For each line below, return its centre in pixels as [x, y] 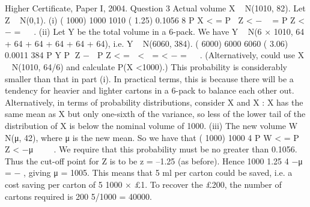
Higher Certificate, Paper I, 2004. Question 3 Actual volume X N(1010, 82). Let [155, 8]
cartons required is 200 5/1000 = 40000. [78, 196]
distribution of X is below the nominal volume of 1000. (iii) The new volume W [151, 125]
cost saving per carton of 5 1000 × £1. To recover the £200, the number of [143, 184]
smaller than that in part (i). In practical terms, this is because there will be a [149, 78]
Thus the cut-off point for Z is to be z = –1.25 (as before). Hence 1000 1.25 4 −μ [154, 160]
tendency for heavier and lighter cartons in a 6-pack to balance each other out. [150, 90]
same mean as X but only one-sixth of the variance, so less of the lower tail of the [155, 114]
